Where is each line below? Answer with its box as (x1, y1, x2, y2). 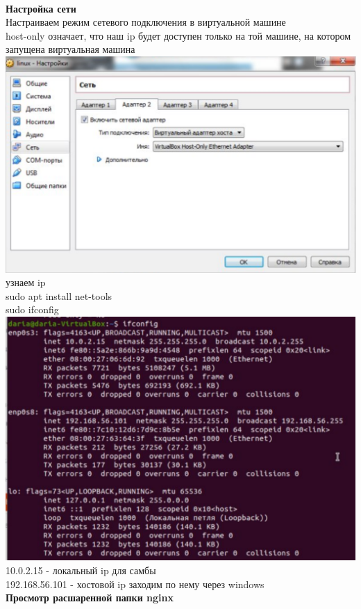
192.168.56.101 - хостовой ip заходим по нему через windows (6, 576, 265, 591)
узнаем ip (6, 275, 46, 290)
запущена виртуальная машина (6, 42, 135, 56)
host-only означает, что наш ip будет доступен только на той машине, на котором (6, 28, 351, 42)
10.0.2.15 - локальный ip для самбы (6, 562, 156, 577)
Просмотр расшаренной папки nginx (6, 590, 174, 605)
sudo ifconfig (6, 302, 59, 317)
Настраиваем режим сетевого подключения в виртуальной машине (6, 15, 286, 29)
